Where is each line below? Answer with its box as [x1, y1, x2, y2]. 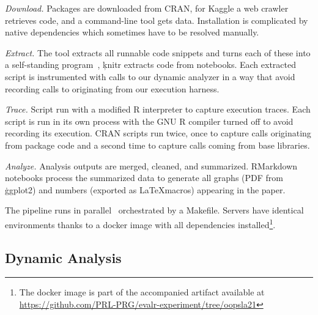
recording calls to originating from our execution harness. [5, 82, 220, 95]
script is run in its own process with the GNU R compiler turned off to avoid [5, 114, 294, 127]
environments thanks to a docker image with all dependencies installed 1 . [5, 216, 276, 231]
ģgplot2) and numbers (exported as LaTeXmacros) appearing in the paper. [5, 183, 286, 196]
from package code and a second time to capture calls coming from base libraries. [5, 138, 310, 151]
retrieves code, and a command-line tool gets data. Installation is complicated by [5, 13, 308, 26]
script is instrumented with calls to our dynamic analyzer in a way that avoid [5, 70, 295, 83]
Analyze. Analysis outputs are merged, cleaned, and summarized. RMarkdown [5, 159, 298, 172]
